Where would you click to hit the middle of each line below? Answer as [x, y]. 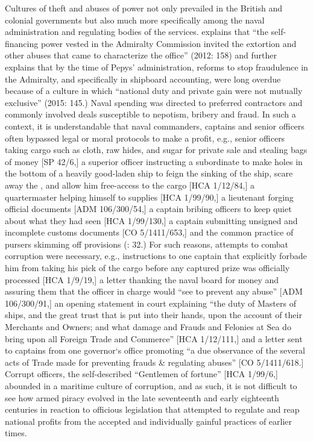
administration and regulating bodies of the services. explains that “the [137, 32]
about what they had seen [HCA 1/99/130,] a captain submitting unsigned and [151, 220]
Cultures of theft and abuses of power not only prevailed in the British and [144, 8]
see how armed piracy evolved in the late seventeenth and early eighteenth [142, 397]
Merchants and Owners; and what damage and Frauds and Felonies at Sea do [148, 327]
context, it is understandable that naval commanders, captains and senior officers [155, 126]
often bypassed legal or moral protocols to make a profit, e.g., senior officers [145, 138]
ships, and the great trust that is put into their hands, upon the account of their [153, 315]
